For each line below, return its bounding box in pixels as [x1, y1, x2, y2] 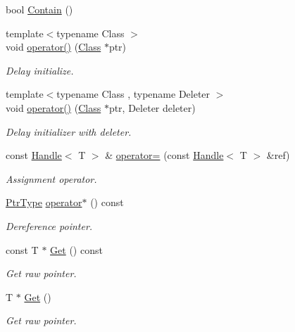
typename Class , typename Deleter [56, 87, 211, 101]
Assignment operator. [6, 171, 97, 186]
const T [6, 242, 39, 257]
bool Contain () [6, 2, 73, 16]
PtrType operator [6, 195, 82, 210]
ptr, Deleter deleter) [108, 100, 196, 115]
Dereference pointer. [6, 218, 93, 233]
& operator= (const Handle [105, 148, 224, 162]
